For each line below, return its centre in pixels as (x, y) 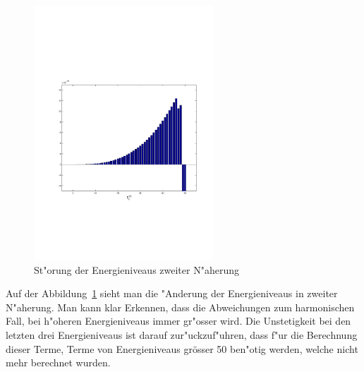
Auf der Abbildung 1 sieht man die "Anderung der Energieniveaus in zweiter (172, 293)
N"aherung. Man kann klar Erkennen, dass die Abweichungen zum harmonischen (180, 307)
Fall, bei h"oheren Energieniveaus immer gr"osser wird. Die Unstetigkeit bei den (178, 321)
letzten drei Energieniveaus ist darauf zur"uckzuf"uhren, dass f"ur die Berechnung (182, 334)
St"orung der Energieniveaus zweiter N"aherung (136, 269)
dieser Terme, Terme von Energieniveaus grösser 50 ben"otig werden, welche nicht (182, 348)
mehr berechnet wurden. (58, 362)
